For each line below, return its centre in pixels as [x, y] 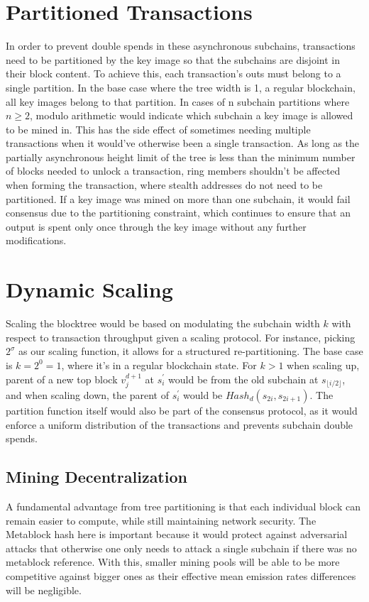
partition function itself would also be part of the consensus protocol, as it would [182, 410]
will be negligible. [44, 590]
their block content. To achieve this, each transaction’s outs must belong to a [174, 73]
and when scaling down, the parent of [87, 394]
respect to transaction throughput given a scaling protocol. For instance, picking [181, 337]
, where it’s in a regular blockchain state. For [159, 365]
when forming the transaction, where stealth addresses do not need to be [164, 185]
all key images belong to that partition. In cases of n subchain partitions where [178, 101]
